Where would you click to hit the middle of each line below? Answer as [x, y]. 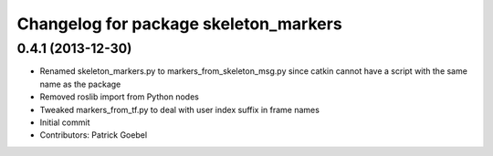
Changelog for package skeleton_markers [179, 24]
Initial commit [65, 122]
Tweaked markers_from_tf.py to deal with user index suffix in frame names [179, 109]
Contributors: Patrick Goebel [94, 135]
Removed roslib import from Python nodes [120, 97]
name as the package [80, 84]
